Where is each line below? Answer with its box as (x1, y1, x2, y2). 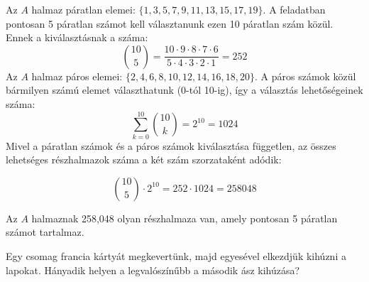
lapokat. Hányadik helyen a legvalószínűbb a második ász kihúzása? (6, 262, 300, 277)
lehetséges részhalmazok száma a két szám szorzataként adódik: (6, 152, 282, 167)
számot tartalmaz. (6, 224, 84, 239)
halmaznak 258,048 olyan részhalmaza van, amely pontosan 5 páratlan (31, 210, 338, 225)
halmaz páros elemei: (31, 68, 123, 83)
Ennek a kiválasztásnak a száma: (6, 30, 148, 45)
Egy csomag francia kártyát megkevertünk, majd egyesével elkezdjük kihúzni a (6, 249, 346, 264)
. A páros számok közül (254, 68, 356, 83)
